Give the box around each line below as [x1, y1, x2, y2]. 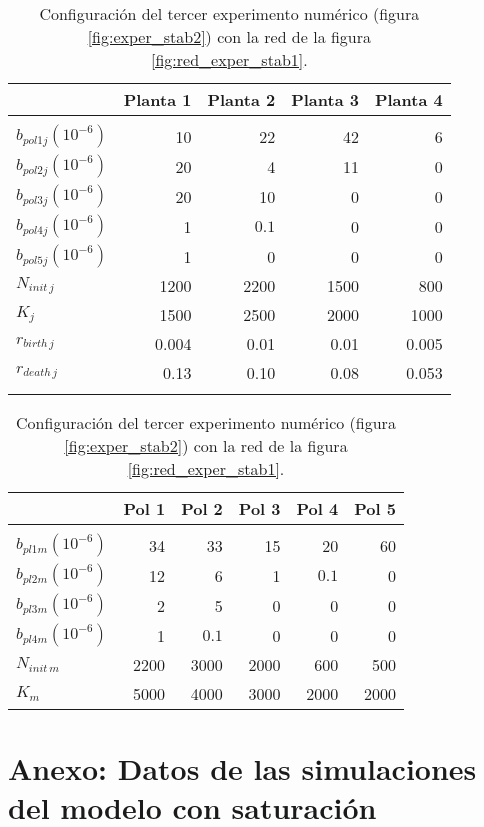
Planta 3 [291, 88, 359, 111]
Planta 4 [374, 88, 443, 111]
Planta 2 [207, 88, 276, 111]
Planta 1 [123, 88, 192, 111]
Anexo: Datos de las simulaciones [8, 748, 477, 789]
